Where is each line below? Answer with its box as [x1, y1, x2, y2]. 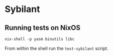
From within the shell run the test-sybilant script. [5, 45, 108, 51]
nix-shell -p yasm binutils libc [5, 36, 75, 41]
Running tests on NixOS [5, 23, 81, 32]
